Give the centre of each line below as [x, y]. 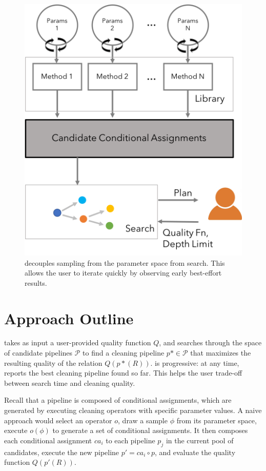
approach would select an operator [58, 420]
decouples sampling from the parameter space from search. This [125, 262]
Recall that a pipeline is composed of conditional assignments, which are [118, 400]
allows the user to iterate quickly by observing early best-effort [123, 273]
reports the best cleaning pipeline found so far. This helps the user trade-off [123, 373]
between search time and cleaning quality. [70, 382]
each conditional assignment [48, 440]
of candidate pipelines [38, 353]
